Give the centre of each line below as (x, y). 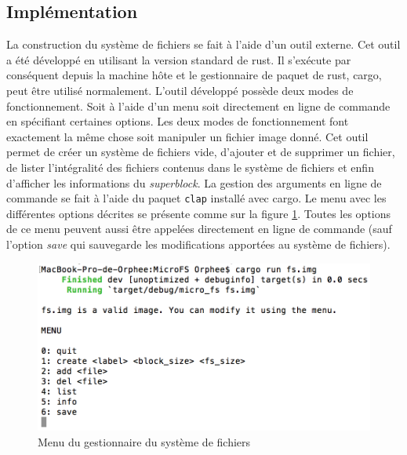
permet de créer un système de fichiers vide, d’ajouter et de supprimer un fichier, (201, 152)
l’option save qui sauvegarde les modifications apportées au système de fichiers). (198, 244)
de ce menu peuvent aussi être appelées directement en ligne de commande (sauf (199, 229)
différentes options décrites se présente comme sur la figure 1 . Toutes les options (199, 213)
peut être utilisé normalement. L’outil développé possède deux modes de (180, 90)
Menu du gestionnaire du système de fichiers (144, 442)
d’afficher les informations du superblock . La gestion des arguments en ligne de (194, 182)
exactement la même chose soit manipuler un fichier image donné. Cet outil (187, 136)
